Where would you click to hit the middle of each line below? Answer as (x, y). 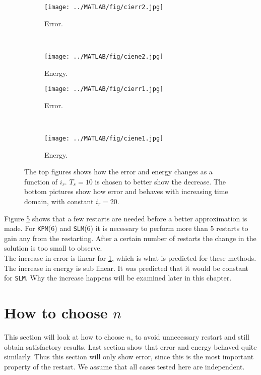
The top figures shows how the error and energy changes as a (118, 172)
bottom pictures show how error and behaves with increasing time (126, 191)
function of (41, 181)
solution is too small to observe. (53, 248)
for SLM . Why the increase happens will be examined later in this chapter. (118, 278)
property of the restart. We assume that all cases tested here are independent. (124, 366)
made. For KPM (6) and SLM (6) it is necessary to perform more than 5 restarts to (126, 228)
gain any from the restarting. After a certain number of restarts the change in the (130, 238)
